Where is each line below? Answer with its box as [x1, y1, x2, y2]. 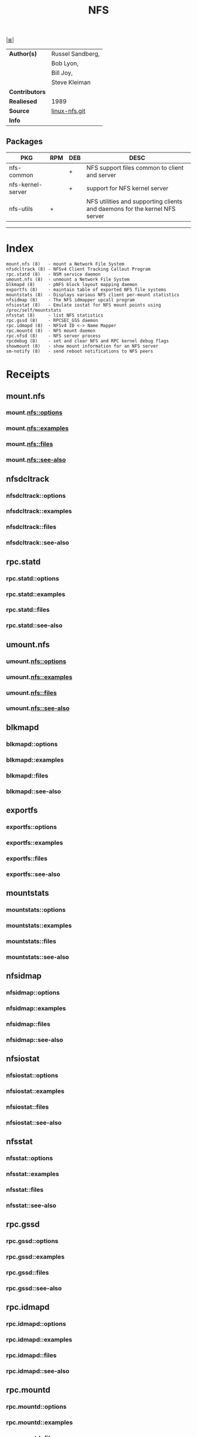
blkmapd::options [6, 740, 58, 748]
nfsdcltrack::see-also [6, 539, 69, 547]
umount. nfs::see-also [6, 704, 70, 712]
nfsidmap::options [6, 988, 60, 997]
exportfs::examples [6, 838, 63, 847]
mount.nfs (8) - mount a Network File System [6, 261, 125, 267]
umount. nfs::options [6, 657, 66, 665]
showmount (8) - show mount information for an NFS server [6, 343, 159, 349]
